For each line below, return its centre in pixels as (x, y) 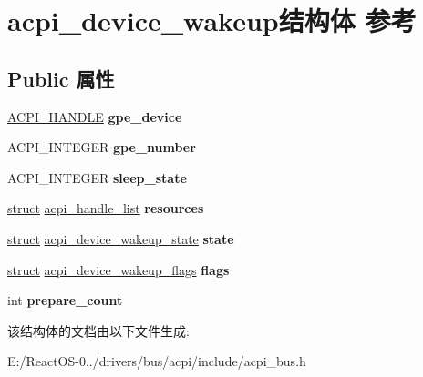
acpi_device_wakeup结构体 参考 (212, 20)
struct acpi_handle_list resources (106, 208)
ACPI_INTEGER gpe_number (102, 147)
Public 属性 (61, 78)
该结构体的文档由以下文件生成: (98, 330)
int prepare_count (65, 300)
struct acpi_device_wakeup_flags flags (119, 269)
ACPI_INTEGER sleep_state (97, 177)
